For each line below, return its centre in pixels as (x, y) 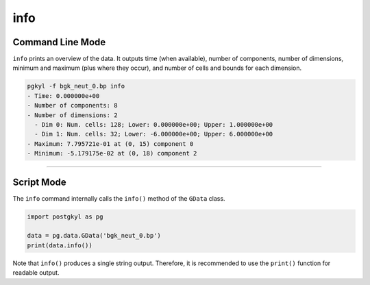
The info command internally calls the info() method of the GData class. (119, 198)
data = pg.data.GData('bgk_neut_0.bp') (94, 236)
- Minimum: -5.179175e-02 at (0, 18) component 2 (112, 153)
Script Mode (39, 182)
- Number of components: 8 (72, 106)
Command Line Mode (59, 42)
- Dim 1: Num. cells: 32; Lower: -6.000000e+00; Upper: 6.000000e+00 (154, 134)
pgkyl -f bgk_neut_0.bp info (76, 86)
